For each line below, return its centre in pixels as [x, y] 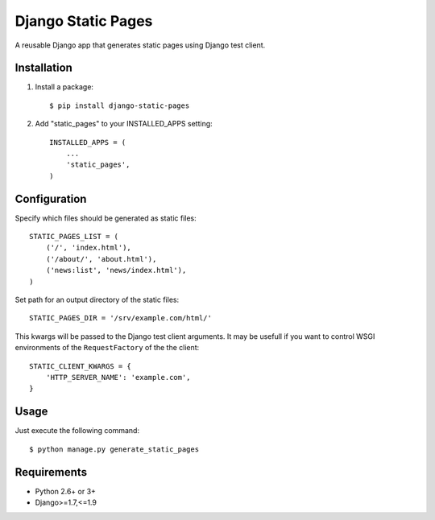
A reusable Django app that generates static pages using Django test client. [140, 45]
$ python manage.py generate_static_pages [114, 449]
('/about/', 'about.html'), [101, 259]
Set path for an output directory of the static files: [97, 300]
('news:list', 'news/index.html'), [116, 270]
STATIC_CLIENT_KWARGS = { [81, 366]
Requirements [51, 472]
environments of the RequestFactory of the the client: [107, 348]
